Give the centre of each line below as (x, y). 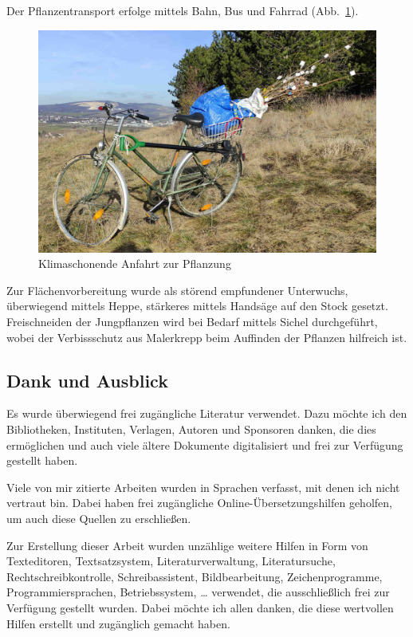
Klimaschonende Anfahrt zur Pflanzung (135, 263)
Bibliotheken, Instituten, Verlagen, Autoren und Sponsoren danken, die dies (191, 429)
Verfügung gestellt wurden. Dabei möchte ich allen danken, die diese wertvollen (200, 607)
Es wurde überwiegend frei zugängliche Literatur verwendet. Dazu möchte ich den (207, 413)
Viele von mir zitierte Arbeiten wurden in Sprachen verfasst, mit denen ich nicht (203, 487)
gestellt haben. (42, 460)
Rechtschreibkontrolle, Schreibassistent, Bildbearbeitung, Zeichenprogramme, (195, 576)
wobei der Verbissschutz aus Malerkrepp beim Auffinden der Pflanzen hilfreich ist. (207, 337)
